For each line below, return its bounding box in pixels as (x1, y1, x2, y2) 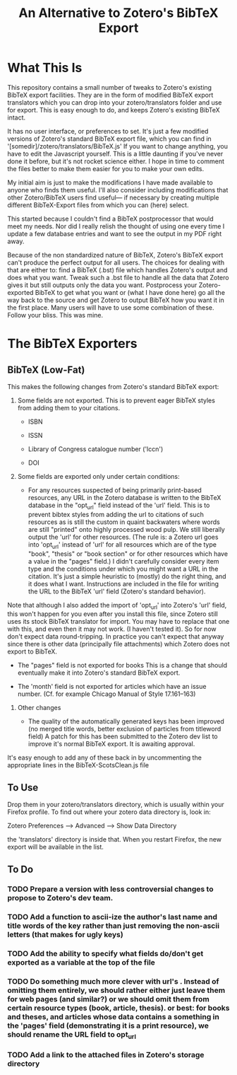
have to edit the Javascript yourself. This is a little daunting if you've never (7, 149, 224, 158)
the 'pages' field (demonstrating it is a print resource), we (7, 1021, 209, 1030)
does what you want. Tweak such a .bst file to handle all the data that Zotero (7, 273, 229, 281)
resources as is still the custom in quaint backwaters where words (28, 518, 220, 526)
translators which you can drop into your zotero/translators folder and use (7, 98, 222, 107)
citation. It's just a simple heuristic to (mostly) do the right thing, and (28, 571, 227, 581)
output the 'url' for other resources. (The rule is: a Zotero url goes (28, 533, 219, 541)
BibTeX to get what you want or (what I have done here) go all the (35, 288, 226, 296)
